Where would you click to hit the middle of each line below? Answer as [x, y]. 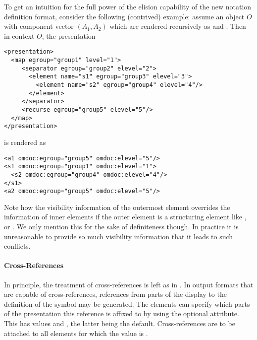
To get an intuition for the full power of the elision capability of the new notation [128, 6]
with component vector [39, 26]
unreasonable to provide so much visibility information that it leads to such [119, 236]
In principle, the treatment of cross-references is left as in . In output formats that [129, 284]
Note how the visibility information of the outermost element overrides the [117, 207]
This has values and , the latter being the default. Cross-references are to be [120, 323]
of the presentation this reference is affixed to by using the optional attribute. [122, 313]
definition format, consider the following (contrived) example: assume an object [124, 16]
